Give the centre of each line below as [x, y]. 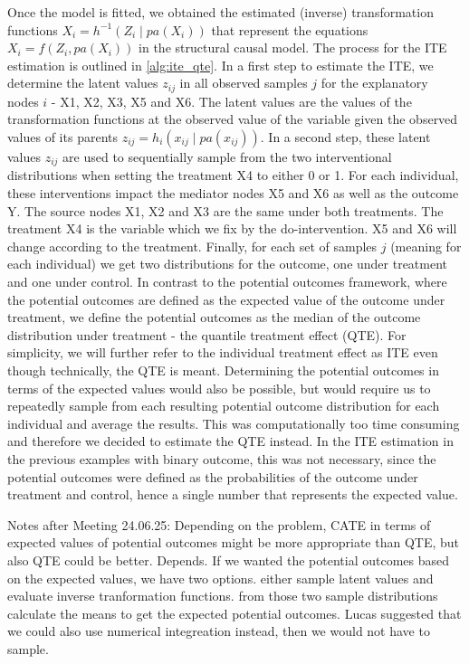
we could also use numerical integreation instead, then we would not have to [219, 631]
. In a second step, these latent [345, 137]
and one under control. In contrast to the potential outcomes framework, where [227, 282]
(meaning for [426, 246]
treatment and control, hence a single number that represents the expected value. [233, 494]
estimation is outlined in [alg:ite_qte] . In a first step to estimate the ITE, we [220, 65]
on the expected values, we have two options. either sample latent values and [220, 578]
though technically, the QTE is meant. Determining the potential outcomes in [223, 370]
